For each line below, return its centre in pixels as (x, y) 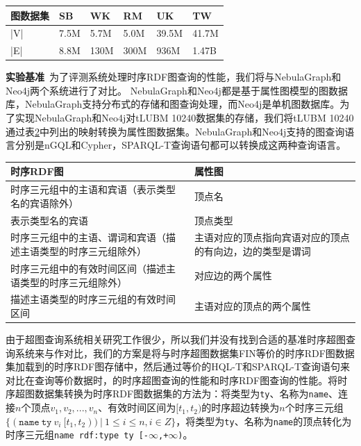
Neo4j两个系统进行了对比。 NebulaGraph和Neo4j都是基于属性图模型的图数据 (177, 90)
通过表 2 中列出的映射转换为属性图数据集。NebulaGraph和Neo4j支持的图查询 (175, 131)
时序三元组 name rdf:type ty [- (77, 435)
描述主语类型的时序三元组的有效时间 (93, 299)
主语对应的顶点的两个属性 (252, 306)
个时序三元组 (314, 407)
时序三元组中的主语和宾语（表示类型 (93, 189)
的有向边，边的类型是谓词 (252, 251)
